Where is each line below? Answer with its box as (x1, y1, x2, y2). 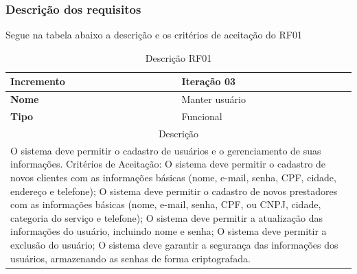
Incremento (10, 74, 65, 89)
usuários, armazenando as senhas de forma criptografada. (10, 251, 251, 265)
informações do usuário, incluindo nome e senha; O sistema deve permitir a (10, 224, 327, 238)
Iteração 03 (181, 74, 236, 89)
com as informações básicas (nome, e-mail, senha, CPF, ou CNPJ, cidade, (10, 197, 321, 212)
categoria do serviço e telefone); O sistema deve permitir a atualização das (10, 210, 323, 225)
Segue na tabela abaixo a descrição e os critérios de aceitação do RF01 (5, 27, 302, 42)
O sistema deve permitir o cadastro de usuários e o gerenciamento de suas (10, 143, 321, 157)
